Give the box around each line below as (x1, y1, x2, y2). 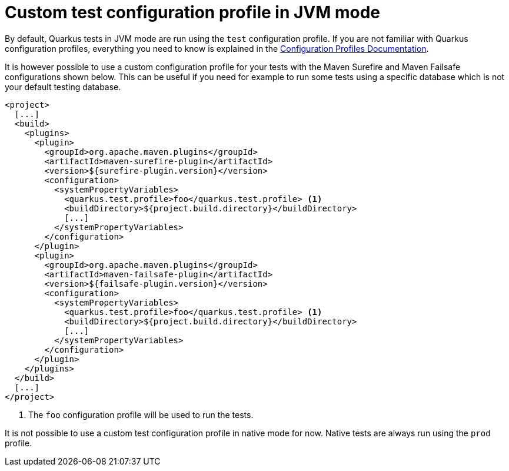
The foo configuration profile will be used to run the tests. (28, 409, 254, 420)
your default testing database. (5, 81, 121, 92)
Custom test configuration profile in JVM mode (5, 2, 380, 22)
